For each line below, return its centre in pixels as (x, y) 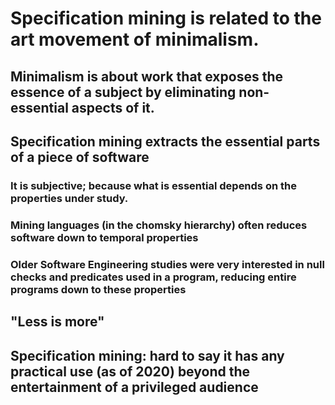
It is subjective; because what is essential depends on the (153, 185)
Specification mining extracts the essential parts (165, 141)
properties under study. (69, 198)
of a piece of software (80, 157)
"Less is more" (57, 322)
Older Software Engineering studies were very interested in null (167, 264)
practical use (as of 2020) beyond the (130, 371)
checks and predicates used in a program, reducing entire (153, 277)
